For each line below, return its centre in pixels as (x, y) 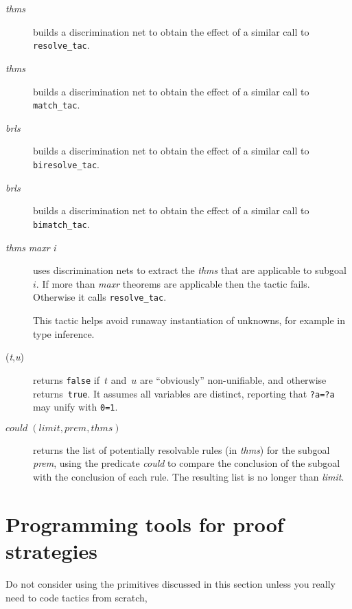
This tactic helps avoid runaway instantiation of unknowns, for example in (189, 320)
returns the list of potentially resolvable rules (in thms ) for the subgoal (181, 449)
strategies (51, 550)
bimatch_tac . (61, 223)
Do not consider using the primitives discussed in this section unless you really (171, 583)
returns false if (67, 379)
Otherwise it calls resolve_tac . (100, 297)
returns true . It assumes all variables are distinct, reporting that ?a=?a (184, 393)
